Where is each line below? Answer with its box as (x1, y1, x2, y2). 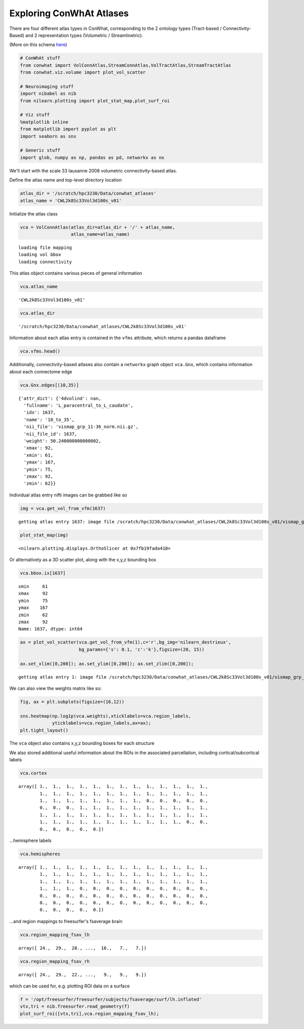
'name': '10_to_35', (23, 416, 75, 422)
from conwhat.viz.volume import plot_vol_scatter (20, 69, 146, 76)
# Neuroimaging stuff (20, 84, 74, 89)
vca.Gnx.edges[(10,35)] (20, 382, 80, 388)
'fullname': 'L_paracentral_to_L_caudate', (23, 403, 134, 408)
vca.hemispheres (20, 851, 61, 857)
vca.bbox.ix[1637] (20, 571, 66, 576)
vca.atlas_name (20, 284, 58, 290)
